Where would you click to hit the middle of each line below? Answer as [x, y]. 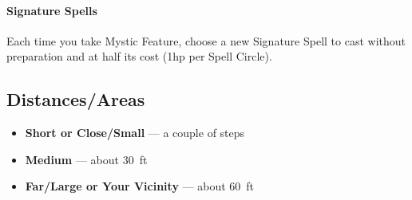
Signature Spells [52, 10]
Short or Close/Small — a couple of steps [135, 133]
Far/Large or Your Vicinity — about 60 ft [140, 186]
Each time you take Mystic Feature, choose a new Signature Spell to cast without [206, 40]
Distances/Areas [76, 99]
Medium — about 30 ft [86, 159]
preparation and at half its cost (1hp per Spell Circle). [139, 56]
